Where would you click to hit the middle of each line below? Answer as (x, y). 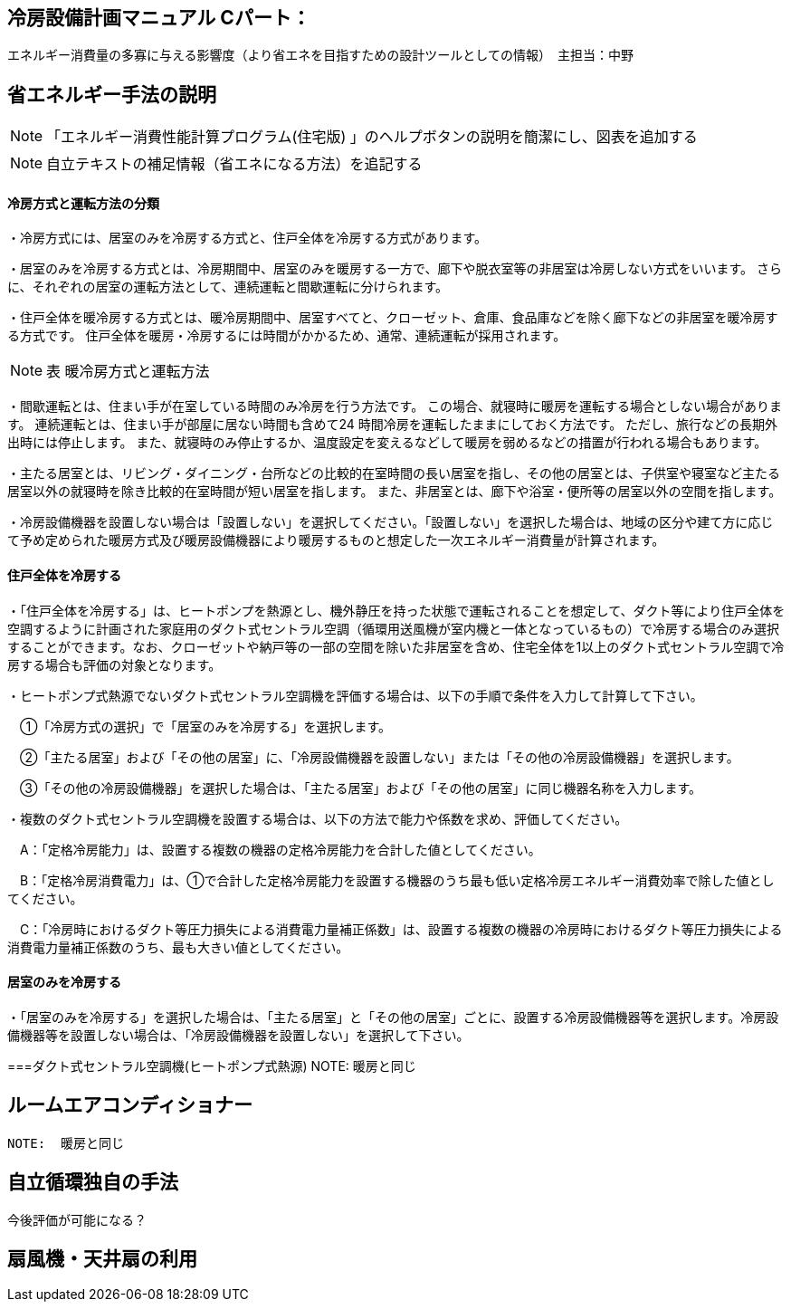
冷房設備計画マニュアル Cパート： (159, 18)
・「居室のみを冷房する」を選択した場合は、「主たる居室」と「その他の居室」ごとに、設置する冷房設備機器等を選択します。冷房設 (393, 1017)
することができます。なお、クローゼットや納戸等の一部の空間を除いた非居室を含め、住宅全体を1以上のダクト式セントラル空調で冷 (396, 646)
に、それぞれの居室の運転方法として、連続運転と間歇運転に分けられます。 (228, 287)
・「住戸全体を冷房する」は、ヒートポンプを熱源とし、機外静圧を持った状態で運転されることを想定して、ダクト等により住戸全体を (396, 610)
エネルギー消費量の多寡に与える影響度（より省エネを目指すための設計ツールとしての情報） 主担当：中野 (320, 55)
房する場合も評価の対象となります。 (114, 664)
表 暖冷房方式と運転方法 (128, 372)
